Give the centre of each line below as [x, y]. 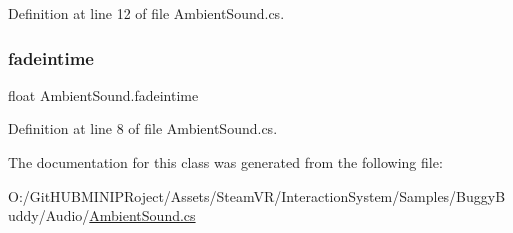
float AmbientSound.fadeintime [103, 94]
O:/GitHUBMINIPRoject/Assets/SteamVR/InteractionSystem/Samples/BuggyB [257, 195]
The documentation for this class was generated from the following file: [225, 162]
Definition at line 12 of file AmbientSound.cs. [146, 13]
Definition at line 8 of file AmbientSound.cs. [143, 128]
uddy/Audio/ [49, 215]
